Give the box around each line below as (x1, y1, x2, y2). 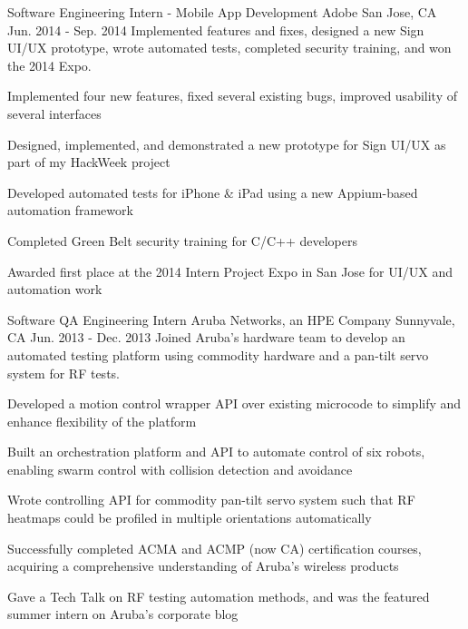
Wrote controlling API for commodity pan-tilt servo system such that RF (7, 490, 415, 509)
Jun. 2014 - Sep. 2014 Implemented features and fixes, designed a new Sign (7, 20, 424, 39)
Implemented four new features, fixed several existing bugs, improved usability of (7, 86, 457, 105)
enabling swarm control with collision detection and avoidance (7, 459, 353, 478)
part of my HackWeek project (7, 152, 171, 172)
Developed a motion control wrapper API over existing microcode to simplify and (7, 394, 462, 413)
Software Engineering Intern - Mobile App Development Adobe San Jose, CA (7, 3, 437, 21)
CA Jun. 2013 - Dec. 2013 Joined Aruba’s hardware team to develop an (7, 328, 405, 347)
